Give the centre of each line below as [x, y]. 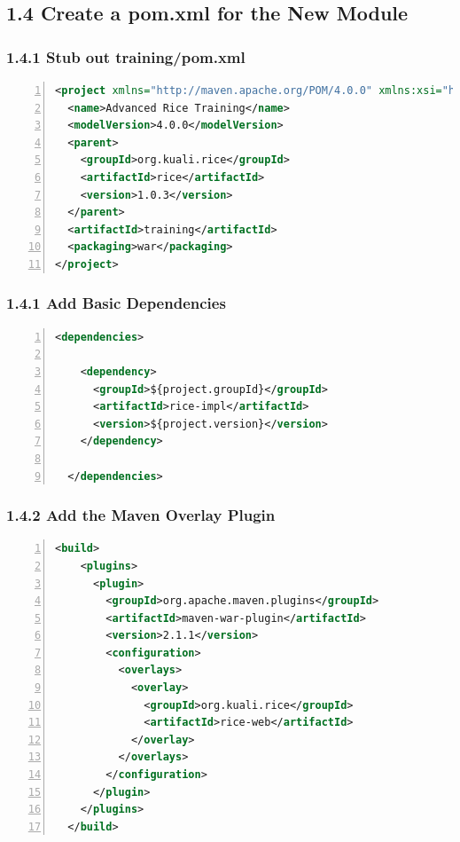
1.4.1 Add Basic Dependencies [116, 303]
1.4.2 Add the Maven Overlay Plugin [141, 515]
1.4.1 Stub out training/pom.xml [126, 56]
